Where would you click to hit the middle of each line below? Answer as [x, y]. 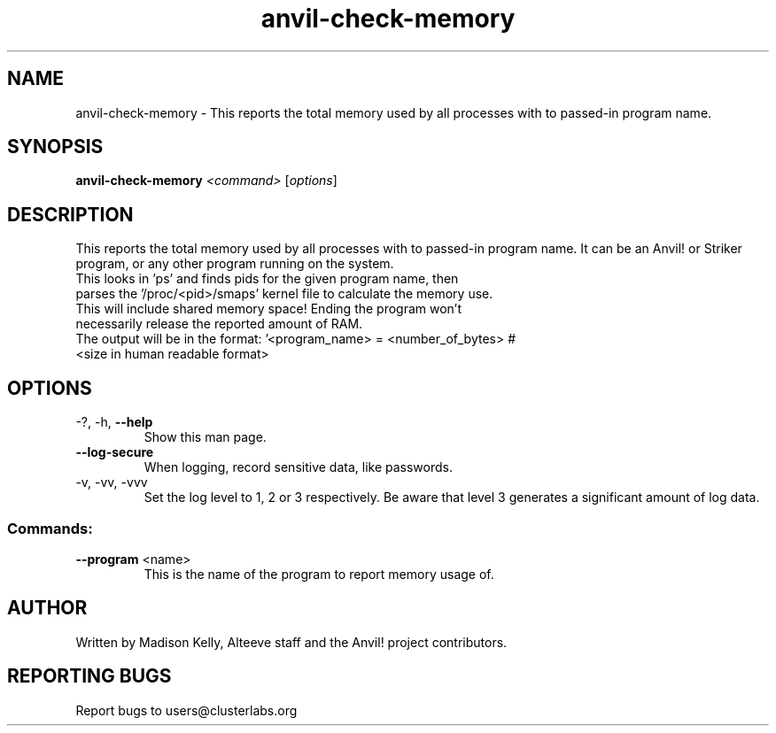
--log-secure [115, 452]
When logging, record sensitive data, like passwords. [298, 467]
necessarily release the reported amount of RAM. [219, 324]
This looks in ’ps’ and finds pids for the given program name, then [267, 279]
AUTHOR [47, 608]
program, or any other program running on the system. [235, 264]
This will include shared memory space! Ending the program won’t [269, 309]
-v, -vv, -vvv [112, 482]
